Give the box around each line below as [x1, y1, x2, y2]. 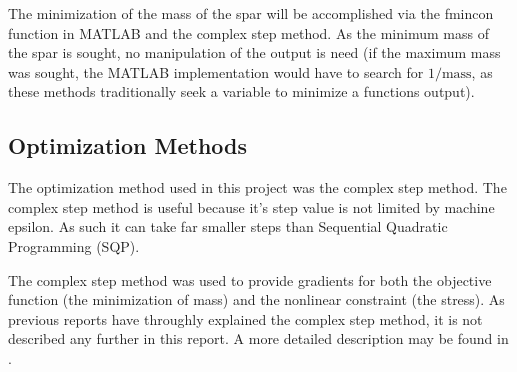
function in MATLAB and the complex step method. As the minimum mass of [8, 22, 489, 43]
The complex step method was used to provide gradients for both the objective [8, 269, 492, 290]
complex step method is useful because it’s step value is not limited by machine [8, 196, 495, 217]
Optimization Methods [8, 130, 248, 161]
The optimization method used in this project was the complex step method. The [8, 177, 507, 198]
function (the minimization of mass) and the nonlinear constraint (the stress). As [8, 289, 505, 310]
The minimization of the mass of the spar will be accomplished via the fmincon [8, 3, 494, 23]
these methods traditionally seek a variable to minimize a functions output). [8, 81, 475, 102]
